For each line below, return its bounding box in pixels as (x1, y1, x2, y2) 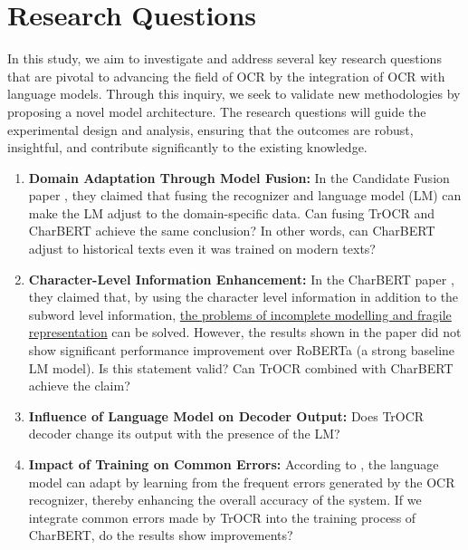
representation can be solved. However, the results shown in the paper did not (28, 323, 462, 342)
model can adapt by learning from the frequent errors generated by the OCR (28, 472, 455, 491)
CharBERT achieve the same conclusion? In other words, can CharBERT (28, 221, 435, 240)
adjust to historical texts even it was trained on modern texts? (28, 239, 376, 258)
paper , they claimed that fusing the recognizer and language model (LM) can (28, 186, 462, 205)
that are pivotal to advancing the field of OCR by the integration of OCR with (7, 66, 445, 85)
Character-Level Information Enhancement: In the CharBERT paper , (28, 269, 454, 288)
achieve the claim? (28, 376, 130, 395)
